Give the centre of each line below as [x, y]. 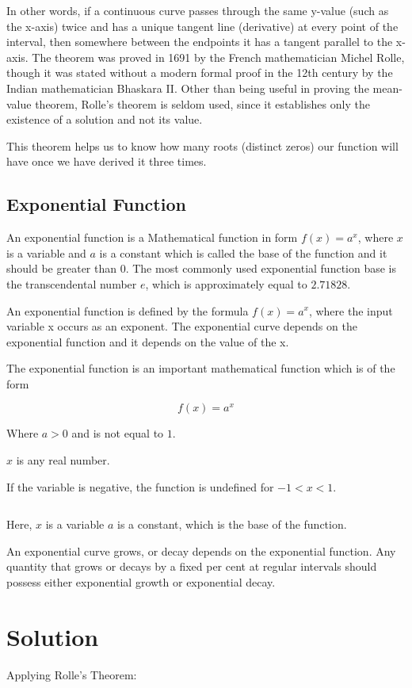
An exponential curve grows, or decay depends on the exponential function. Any [201, 550]
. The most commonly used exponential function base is [261, 268]
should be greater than [62, 268]
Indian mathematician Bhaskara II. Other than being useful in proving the [188, 88]
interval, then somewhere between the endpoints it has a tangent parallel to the [200, 42]
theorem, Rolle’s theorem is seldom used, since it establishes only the [202, 103]
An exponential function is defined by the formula [128, 310]
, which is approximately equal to [226, 283]
